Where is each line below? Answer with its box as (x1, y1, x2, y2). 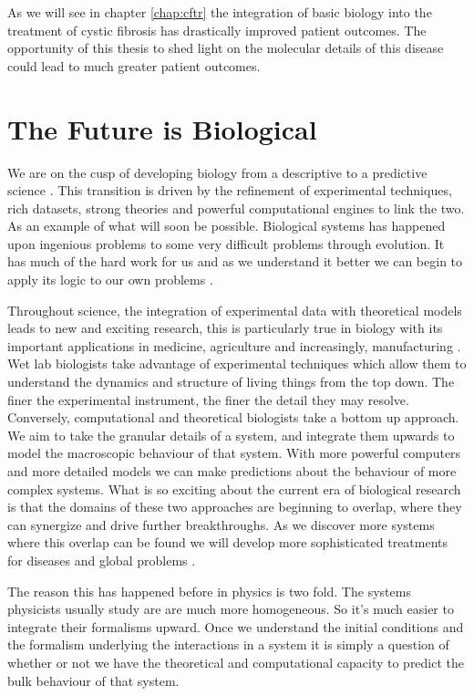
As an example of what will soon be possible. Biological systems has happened (7, 216, 446, 235)
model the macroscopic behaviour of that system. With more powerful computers (7, 443, 461, 462)
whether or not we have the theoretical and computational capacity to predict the (7, 652, 465, 671)
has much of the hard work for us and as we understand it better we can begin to (7, 252, 463, 271)
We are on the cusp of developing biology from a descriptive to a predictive (7, 162, 428, 182)
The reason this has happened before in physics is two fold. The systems (7, 581, 411, 600)
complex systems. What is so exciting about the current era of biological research (7, 479, 461, 498)
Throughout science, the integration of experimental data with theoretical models (7, 300, 462, 319)
